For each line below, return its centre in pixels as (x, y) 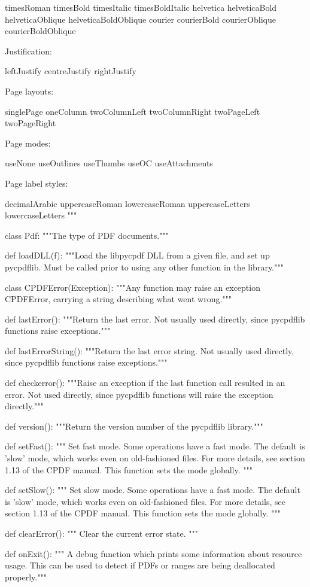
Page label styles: (37, 183)
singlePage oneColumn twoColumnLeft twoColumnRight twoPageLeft (133, 111)
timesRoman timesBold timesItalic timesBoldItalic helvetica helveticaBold (141, 7)
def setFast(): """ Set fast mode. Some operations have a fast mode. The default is (155, 446)
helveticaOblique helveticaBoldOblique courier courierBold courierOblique (140, 19)
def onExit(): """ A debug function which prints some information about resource (154, 553)
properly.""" (26, 577)
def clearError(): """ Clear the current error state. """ (101, 533)
